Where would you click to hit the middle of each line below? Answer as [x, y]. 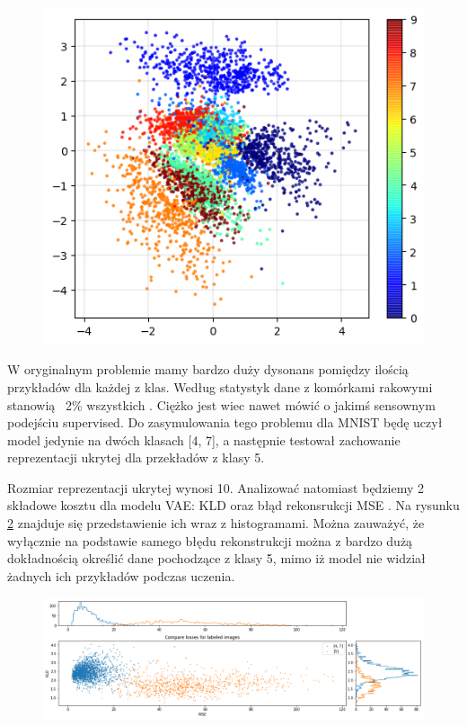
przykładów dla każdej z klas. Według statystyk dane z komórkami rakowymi [220, 386]
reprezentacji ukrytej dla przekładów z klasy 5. [136, 457]
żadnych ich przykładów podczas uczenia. [121, 575]
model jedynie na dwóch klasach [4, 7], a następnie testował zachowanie [204, 439]
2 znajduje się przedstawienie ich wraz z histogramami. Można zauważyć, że [216, 523]
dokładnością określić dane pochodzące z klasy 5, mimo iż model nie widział [216, 558]
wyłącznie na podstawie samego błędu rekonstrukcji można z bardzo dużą [210, 540]
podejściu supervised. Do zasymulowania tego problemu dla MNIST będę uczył [225, 422]
